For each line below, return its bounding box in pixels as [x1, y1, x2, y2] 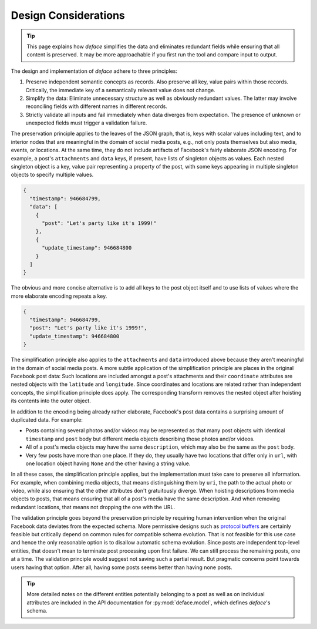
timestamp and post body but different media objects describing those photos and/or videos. [25, 435, 255, 442]
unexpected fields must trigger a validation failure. [25, 119, 147, 126]
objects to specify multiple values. [11, 171, 94, 179]
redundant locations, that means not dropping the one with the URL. [11, 503, 176, 510]
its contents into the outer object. [11, 397, 91, 405]
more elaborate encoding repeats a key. [11, 292, 107, 300]
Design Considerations [11, 9, 126, 22]
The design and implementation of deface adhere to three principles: [11, 68, 178, 75]
